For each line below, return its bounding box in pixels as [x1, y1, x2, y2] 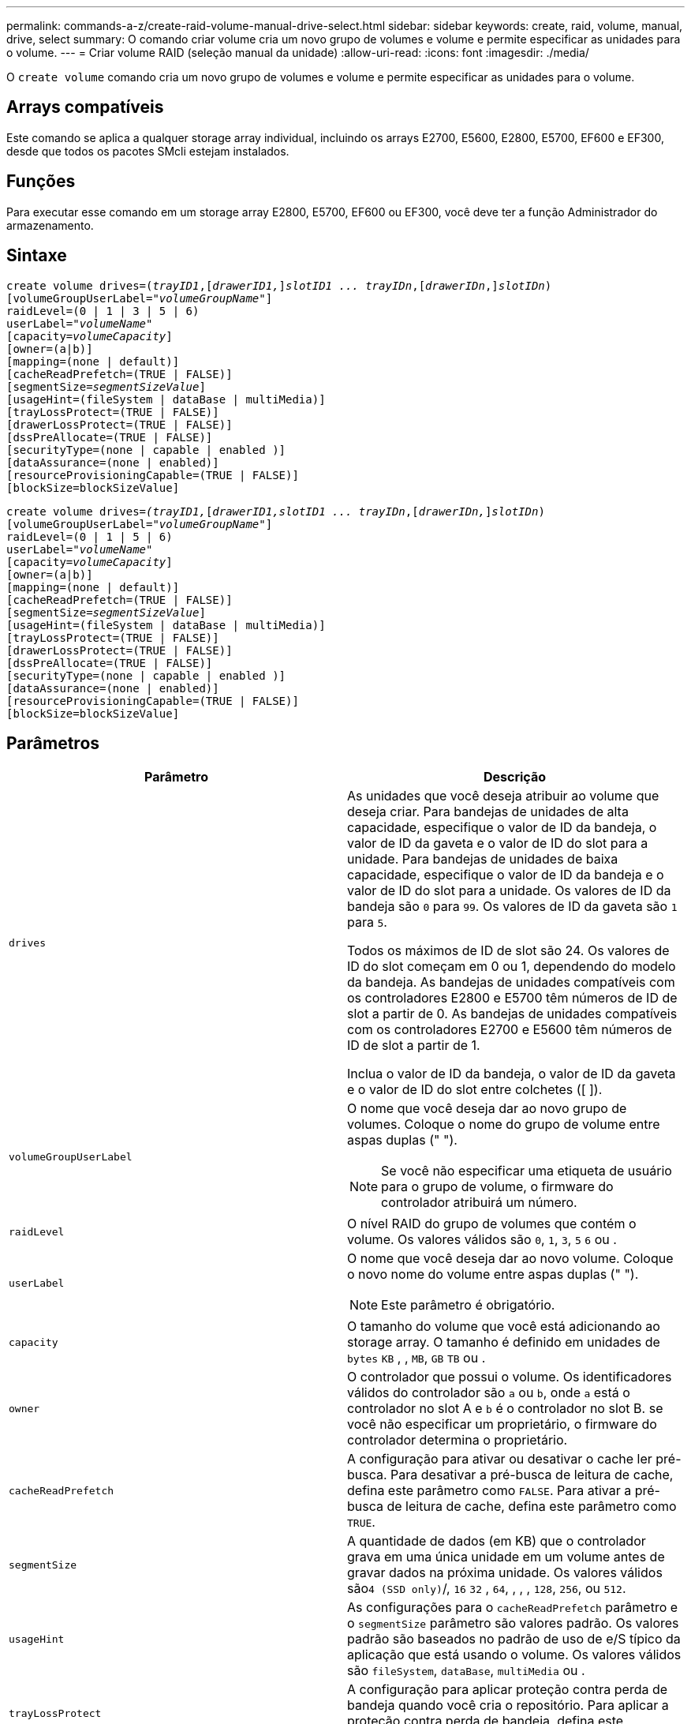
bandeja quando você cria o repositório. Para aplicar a [347, 1697, 669, 1714]
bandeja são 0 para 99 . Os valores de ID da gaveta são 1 [347, 898, 678, 915]
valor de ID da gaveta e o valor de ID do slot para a [347, 835, 648, 852]
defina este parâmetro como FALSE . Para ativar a [347, 1482, 632, 1499]
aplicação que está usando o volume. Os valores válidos [347, 1647, 682, 1663]
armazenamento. [6, 218, 94, 232]
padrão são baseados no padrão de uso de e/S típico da [347, 1631, 681, 1647]
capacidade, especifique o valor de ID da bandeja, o [347, 819, 657, 836]
